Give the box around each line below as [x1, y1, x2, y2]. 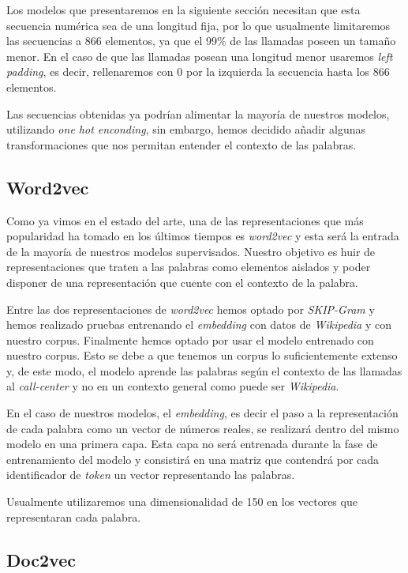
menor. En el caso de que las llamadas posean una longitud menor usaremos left [6, 47, 393, 64]
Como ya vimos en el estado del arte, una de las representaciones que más [6, 212, 364, 228]
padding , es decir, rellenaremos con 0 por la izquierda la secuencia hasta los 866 [6, 63, 390, 80]
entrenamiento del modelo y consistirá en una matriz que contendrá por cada [6, 450, 380, 467]
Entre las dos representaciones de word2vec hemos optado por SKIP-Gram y [6, 300, 375, 317]
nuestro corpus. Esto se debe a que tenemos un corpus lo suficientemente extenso [6, 347, 398, 364]
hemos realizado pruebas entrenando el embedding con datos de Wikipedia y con [6, 316, 391, 333]
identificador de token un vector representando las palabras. [6, 466, 295, 483]
